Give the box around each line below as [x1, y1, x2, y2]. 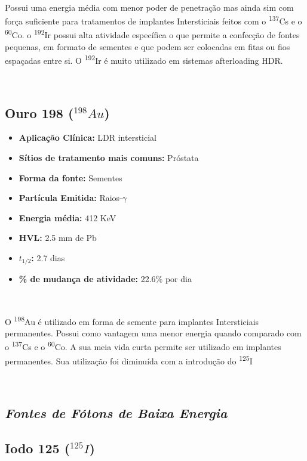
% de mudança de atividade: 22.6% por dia [19, 273, 192, 285]
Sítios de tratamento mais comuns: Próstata [19, 151, 199, 163]
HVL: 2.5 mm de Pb [19, 231, 97, 244]
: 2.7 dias [31, 251, 65, 264]
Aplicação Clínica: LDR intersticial [19, 131, 157, 144]
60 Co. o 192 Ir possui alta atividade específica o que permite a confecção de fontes [5, 27, 300, 41]
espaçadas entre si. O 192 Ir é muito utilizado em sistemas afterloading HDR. [5, 52, 283, 66]
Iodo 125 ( [5, 438, 70, 457]
